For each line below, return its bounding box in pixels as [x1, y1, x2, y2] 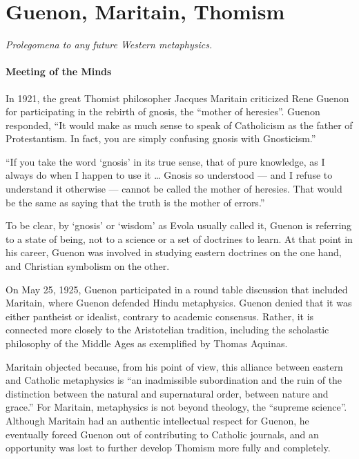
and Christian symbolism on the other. [6, 259, 170, 273]
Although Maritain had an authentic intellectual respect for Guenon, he [6, 413, 309, 427]
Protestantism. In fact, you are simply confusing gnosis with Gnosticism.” [6, 131, 316, 146]
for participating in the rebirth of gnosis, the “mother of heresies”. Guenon [6, 104, 320, 119]
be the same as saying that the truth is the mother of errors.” [6, 195, 265, 209]
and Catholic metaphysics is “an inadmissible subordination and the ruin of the [6, 373, 342, 387]
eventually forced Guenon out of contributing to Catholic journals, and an [6, 427, 319, 441]
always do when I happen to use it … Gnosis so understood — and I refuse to [6, 168, 333, 182]
